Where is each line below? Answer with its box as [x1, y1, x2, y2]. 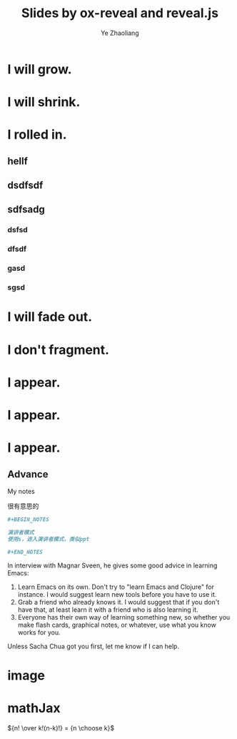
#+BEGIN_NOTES [7, 516, 50, 523]
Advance [7, 468, 49, 480]
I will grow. [7, 61, 72, 77]
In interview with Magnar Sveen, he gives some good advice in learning [7, 561, 218, 570]
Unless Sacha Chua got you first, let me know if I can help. [7, 642, 180, 651]
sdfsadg [7, 204, 45, 216]
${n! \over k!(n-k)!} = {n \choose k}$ [7, 723, 115, 732]
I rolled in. [7, 127, 67, 143]
